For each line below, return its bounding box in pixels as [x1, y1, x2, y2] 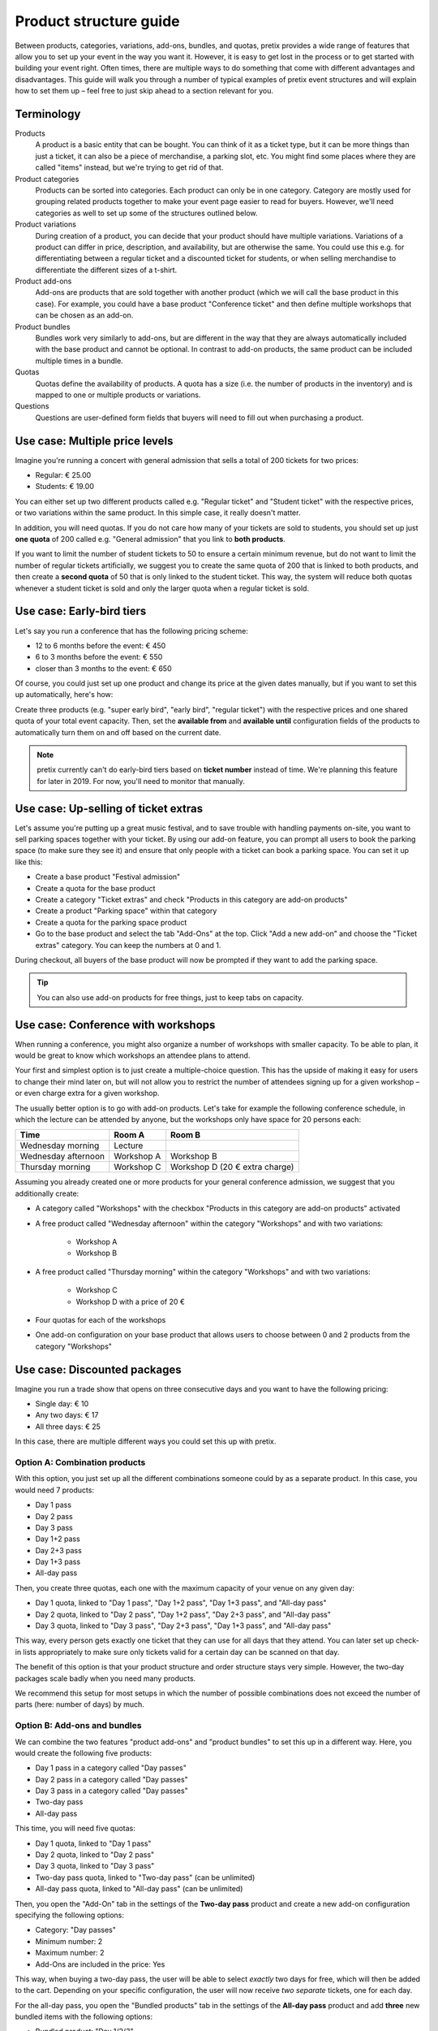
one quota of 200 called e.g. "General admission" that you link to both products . [15, 535, 286, 544]
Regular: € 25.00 [35, 470, 92, 480]
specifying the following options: [15, 1910, 125, 1920]
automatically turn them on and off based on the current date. [15, 727, 221, 737]
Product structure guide [15, 12, 180, 30]
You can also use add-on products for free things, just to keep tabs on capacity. [36, 992, 304, 1003]
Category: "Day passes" [35, 1925, 117, 1935]
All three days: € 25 [35, 1422, 101, 1431]
